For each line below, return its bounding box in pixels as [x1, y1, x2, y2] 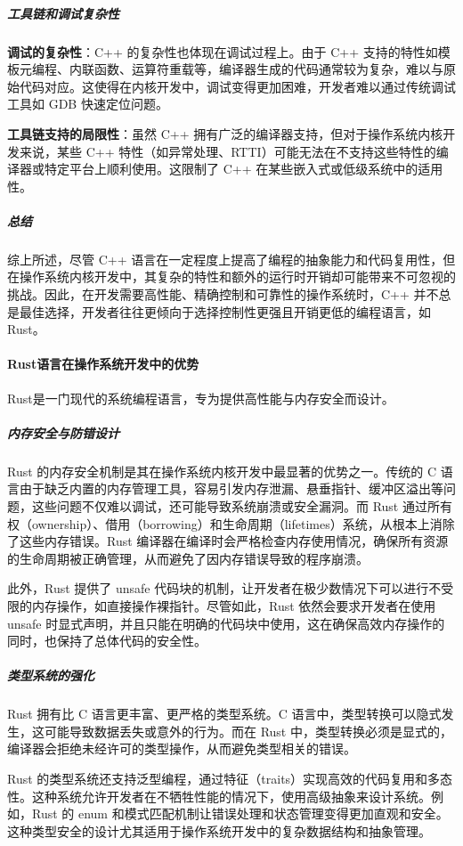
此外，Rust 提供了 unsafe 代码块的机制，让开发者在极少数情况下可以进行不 [7, 579, 442, 598]
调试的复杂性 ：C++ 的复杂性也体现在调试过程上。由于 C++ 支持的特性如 [7, 42, 438, 61]
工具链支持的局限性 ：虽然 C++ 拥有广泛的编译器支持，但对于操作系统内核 [7, 124, 443, 142]
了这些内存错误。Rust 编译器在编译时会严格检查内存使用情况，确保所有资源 [7, 532, 449, 550]
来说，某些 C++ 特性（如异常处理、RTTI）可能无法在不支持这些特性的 [19, 142, 436, 160]
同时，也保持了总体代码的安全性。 [7, 631, 207, 650]
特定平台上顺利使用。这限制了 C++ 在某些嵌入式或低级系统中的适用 [44, 159, 443, 178]
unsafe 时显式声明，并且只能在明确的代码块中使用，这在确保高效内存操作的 [7, 614, 445, 632]
